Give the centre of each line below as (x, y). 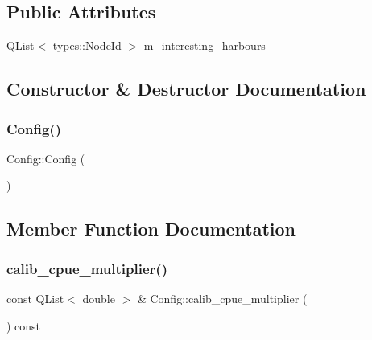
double (99, 298)
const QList (35, 298)
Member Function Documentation (151, 229)
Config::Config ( (46, 158)
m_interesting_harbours (205, 45)
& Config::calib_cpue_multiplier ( (222, 298)
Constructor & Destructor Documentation (186, 89)
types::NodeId (87, 45)
